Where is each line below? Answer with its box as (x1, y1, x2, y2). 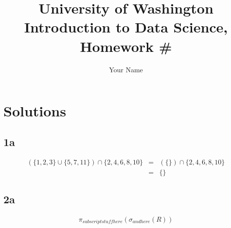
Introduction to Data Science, (24, 17, 228, 37)
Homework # (80, 36, 172, 56)
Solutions (3, 101, 66, 121)
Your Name (109, 64, 143, 74)
